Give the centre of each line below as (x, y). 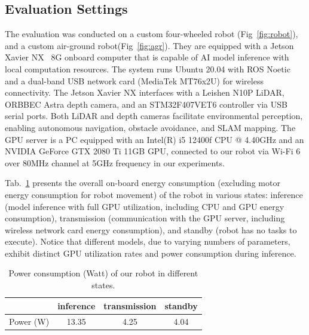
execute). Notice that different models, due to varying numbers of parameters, (148, 241)
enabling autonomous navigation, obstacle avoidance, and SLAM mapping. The (150, 127)
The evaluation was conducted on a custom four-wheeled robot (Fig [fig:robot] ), (152, 34)
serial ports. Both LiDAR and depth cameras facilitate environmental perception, (154, 116)
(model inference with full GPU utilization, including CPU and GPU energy (145, 206)
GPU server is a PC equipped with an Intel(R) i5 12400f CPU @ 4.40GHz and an (154, 139)
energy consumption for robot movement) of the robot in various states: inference (154, 194)
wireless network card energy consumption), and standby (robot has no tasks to (151, 229)
